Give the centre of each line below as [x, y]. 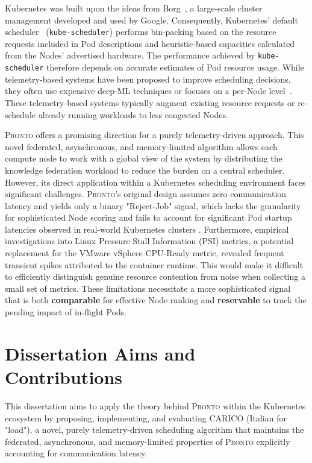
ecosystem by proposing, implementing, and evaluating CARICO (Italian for [146, 417]
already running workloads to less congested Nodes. [133, 114]
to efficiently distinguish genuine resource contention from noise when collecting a [155, 276]
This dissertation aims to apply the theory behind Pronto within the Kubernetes [155, 405]
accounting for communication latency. [76, 453]
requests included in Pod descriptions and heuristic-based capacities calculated [150, 43]
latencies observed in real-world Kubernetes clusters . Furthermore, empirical [147, 229]
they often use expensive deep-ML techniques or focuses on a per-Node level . [148, 91]
